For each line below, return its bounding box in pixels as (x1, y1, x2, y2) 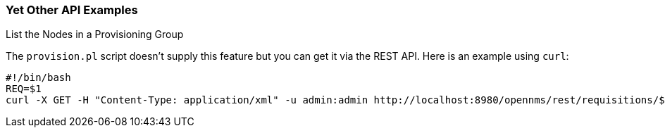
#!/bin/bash (6, 72, 71, 84)
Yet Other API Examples (6, 3, 138, 17)
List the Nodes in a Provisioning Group (6, 28, 184, 41)
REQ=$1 (6, 83, 42, 95)
